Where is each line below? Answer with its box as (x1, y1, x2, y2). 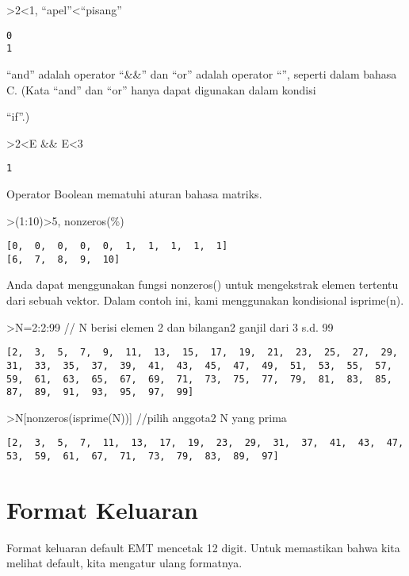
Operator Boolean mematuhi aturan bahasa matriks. (6, 185, 262, 202)
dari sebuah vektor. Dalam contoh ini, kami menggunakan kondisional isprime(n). (6, 292, 404, 309)
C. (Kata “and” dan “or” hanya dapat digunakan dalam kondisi (6, 81, 316, 98)
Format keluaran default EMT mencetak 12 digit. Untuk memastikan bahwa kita (6, 539, 400, 555)
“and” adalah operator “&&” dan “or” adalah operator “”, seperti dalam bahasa (6, 65, 397, 82)
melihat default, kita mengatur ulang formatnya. (6, 555, 243, 571)
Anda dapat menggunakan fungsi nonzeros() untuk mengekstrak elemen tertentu (6, 276, 399, 293)
